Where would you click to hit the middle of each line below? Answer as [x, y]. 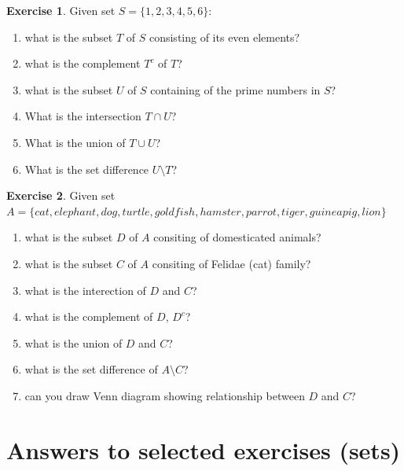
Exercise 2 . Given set [61, 195]
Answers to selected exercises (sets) [204, 449]
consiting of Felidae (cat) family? [231, 263]
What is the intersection [83, 116]
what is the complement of [89, 316]
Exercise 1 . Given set [61, 10]
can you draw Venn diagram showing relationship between [165, 395]
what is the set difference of [91, 369]
